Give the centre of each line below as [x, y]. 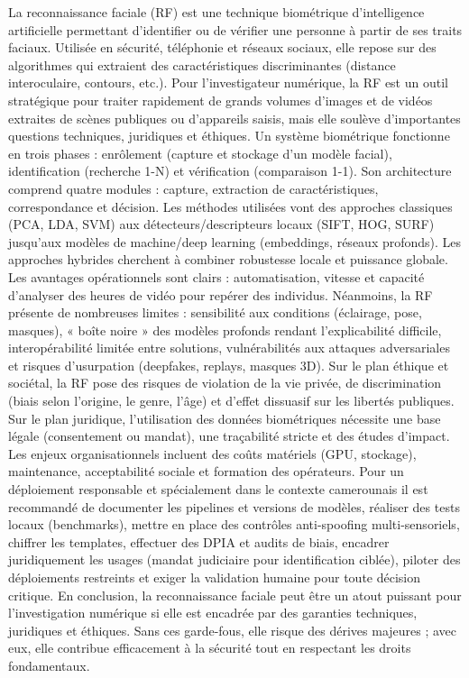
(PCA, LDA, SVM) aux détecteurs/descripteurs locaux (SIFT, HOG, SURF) [221, 224]
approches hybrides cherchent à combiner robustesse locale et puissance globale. [228, 259]
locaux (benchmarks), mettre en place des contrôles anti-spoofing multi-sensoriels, [234, 524]
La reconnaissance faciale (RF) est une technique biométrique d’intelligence [216, 12]
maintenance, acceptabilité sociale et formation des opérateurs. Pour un [206, 471]
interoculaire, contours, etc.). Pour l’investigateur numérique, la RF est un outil [228, 82]
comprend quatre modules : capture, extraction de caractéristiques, [193, 188]
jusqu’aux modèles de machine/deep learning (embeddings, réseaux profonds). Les [235, 241]
